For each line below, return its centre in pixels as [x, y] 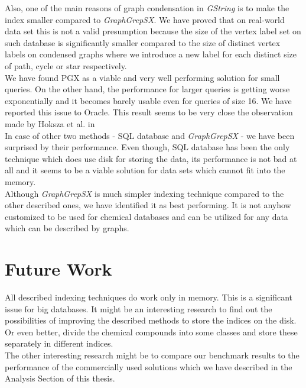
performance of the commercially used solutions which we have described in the [149, 366]
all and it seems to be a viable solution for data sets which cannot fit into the [145, 170]
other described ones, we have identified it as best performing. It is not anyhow [148, 205]
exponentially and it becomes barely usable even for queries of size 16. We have [148, 100]
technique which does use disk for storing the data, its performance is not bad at [151, 158]
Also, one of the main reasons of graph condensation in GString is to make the [147, 8]
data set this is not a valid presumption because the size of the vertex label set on [153, 31]
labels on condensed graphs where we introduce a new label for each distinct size [151, 54]
